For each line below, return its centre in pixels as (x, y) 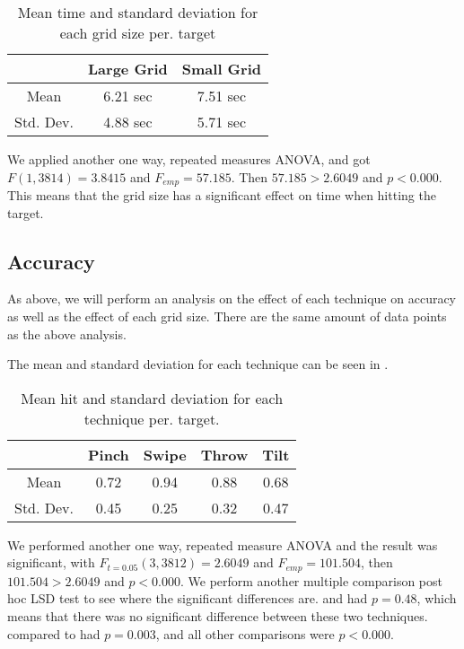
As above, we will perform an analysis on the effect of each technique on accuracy (232, 298)
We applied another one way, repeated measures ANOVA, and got (189, 159)
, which (437, 598)
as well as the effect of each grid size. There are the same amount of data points (227, 316)
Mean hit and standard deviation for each (152, 398)
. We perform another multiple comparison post (311, 580)
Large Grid (128, 69)
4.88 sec (128, 122)
